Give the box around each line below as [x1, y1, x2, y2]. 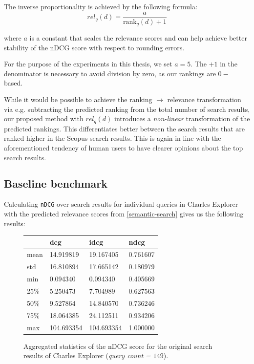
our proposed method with [4, 113, 84, 124]
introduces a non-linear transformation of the [114, 113, 250, 124]
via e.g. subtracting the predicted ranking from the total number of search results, [4, 104, 250, 114]
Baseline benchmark [4, 176, 108, 191]
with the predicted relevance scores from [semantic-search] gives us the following [4, 208, 244, 218]
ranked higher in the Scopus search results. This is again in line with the [4, 133, 221, 143]
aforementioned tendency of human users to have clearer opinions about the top [4, 142, 243, 152]
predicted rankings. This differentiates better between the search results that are [4, 123, 245, 133]
